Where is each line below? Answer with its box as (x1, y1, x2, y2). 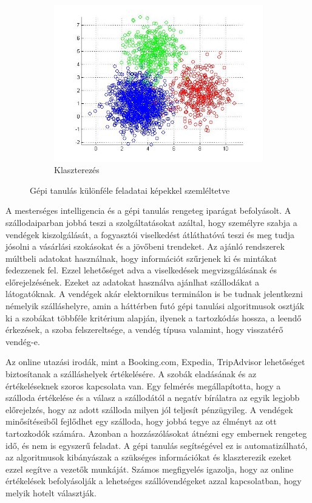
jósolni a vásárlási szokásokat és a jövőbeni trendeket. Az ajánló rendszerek (5, 240, 285, 253)
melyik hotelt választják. (5, 486, 97, 499)
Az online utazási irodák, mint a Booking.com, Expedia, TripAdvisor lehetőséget (5, 355, 305, 368)
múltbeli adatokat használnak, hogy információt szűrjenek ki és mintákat (5, 251, 277, 264)
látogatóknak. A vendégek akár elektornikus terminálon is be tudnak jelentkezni (5, 287, 303, 300)
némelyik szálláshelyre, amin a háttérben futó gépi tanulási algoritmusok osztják (5, 299, 305, 312)
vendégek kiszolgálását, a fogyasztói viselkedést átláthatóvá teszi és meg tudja (5, 228, 295, 241)
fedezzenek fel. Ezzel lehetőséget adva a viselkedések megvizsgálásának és (5, 264, 277, 276)
